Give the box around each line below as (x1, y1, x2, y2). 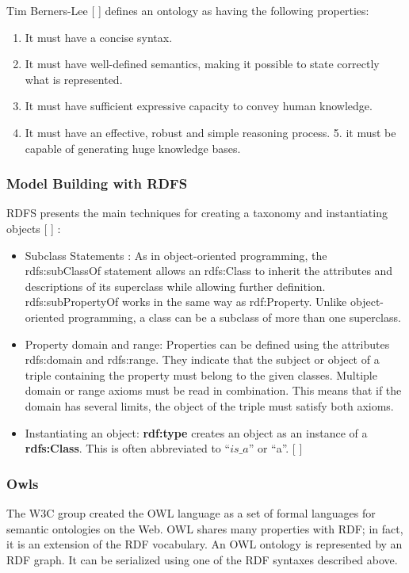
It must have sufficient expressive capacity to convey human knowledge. (25, 97, 373, 114)
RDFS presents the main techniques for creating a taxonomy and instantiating (6, 204, 388, 221)
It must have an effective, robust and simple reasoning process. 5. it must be (25, 124, 396, 140)
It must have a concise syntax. (25, 29, 173, 45)
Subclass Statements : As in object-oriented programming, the (25, 246, 327, 263)
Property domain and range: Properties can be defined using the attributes (25, 335, 390, 352)
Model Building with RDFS (6, 174, 188, 193)
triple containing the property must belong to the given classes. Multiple (25, 366, 377, 383)
